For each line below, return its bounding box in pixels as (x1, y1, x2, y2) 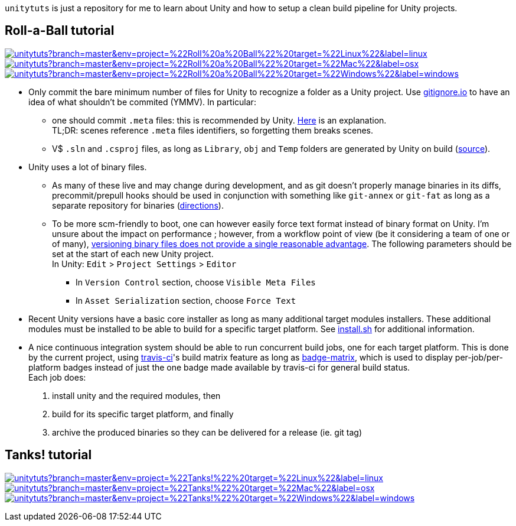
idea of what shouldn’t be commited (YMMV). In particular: (28, 96, 256, 107)
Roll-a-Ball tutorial (5, 23, 115, 38)
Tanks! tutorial (5, 447, 92, 463)
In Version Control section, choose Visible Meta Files (76, 277, 316, 287)
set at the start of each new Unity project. (52, 248, 214, 259)
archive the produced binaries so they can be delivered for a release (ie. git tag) (52, 427, 362, 437)
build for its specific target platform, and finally (52, 408, 234, 419)
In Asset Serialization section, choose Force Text (76, 295, 296, 306)
